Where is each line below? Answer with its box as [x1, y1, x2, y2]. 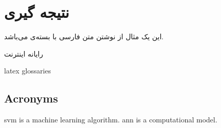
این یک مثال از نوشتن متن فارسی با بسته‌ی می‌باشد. [4, 31, 164, 42]
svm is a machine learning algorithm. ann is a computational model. [4, 114, 217, 125]
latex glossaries [4, 65, 51, 76]
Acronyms [4, 90, 58, 106]
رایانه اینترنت [4, 48, 43, 59]
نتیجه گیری [4, 2, 69, 22]
